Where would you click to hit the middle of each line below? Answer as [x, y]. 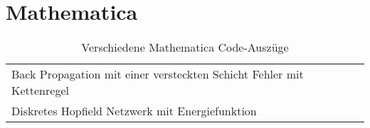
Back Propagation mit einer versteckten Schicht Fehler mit [158, 74]
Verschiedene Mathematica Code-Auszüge [185, 47]
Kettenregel [40, 91]
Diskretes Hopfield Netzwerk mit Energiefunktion [134, 111]
